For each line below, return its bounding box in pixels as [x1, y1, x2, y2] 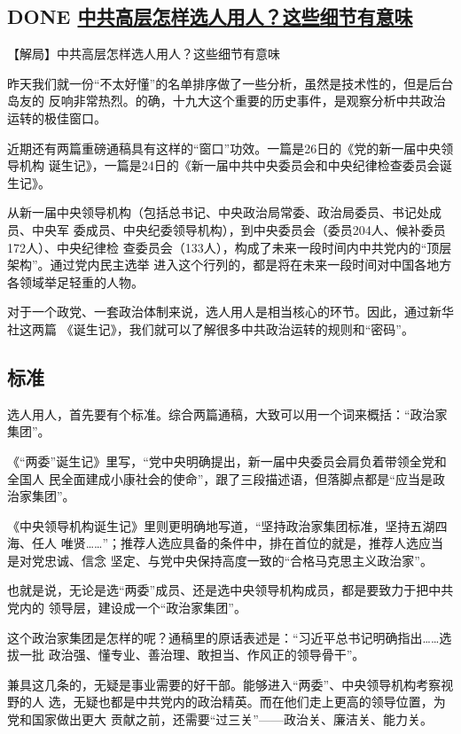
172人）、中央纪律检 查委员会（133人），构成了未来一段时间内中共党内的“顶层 [7, 238, 452, 256]
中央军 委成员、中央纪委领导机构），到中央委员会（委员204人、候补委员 [31, 220, 446, 238]
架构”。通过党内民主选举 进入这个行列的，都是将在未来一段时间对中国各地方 [7, 255, 452, 274]
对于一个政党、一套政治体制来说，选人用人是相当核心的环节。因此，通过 [7, 302, 429, 321]
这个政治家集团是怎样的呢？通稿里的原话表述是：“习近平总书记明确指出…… [7, 628, 440, 646]
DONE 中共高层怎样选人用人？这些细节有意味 [7, 3, 413, 30]
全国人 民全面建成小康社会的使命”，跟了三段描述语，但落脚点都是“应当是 [7, 469, 433, 488]
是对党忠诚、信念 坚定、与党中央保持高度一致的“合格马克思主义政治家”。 [7, 550, 433, 569]
